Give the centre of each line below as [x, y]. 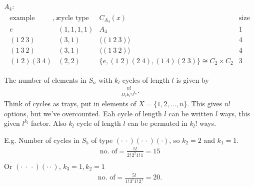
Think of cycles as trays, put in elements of [70, 104]
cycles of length [146, 79]
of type [102, 140]
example [22, 18]
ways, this [235, 113]
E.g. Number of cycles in [42, 140]
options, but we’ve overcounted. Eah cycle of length [83, 113]
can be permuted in [157, 123]
